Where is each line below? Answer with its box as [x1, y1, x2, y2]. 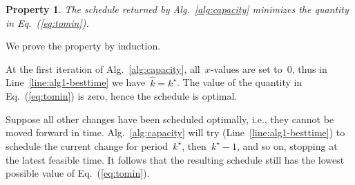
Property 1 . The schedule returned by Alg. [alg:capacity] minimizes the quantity [6, 2, 349, 16]
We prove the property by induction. [6, 39, 161, 53]
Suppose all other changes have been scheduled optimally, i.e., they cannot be [6, 111, 334, 126]
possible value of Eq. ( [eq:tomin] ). [6, 166, 150, 180]
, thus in [291, 61, 327, 76]
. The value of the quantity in [177, 75, 303, 89]
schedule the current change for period [6, 138, 169, 153]
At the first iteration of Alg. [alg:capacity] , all [6, 61, 200, 76]
